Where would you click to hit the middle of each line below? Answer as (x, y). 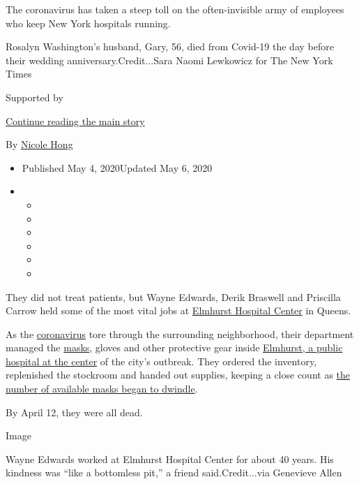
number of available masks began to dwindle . (102, 389)
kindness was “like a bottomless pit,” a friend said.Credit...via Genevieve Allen (174, 472)
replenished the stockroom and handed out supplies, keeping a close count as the (178, 375)
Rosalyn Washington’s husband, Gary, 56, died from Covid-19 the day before (170, 46)
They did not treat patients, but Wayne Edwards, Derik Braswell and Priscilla (173, 296)
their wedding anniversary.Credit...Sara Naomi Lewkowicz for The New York (169, 60)
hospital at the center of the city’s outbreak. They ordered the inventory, (161, 361)
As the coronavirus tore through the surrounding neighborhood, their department (180, 333)
